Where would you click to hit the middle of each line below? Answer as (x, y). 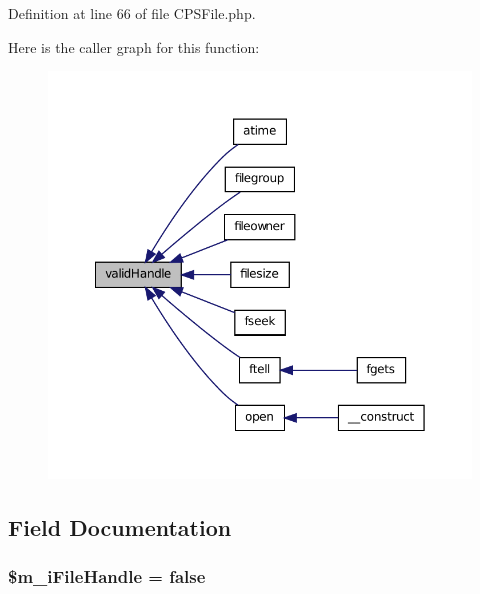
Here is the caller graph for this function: (134, 46)
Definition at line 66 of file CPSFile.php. (132, 13)
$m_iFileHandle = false (107, 575)
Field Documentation (120, 526)
